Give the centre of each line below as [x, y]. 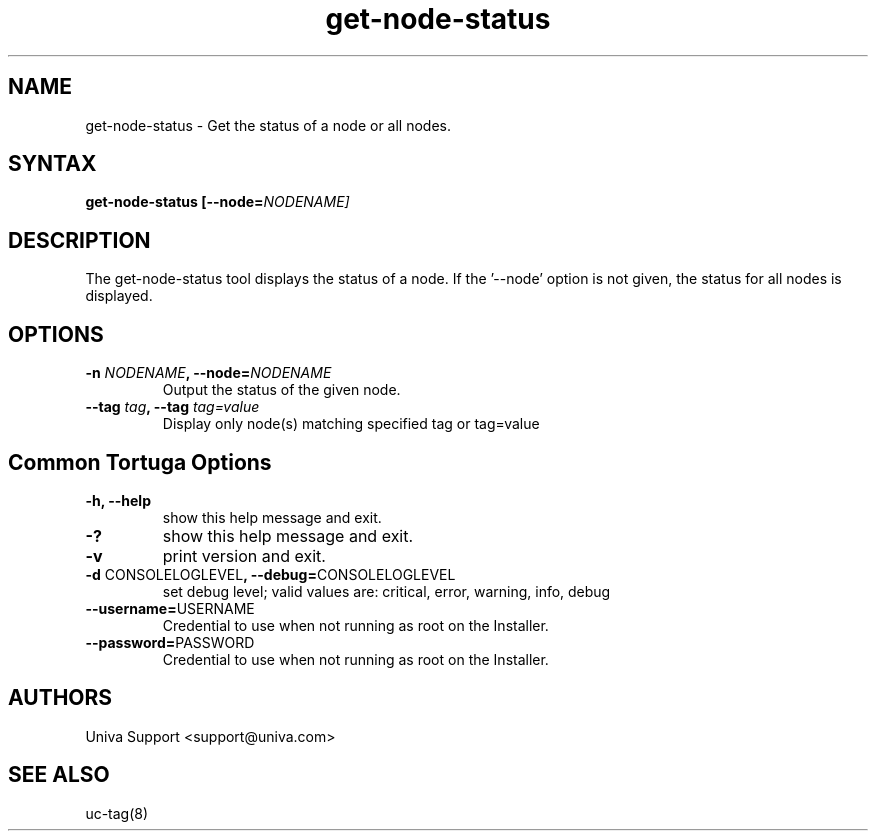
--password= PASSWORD [170, 642]
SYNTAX [52, 164]
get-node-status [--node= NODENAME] [217, 202]
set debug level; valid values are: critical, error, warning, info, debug [386, 591]
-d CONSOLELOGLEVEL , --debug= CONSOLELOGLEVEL [270, 574]
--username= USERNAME [170, 608]
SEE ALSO [59, 775]
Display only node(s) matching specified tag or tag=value [351, 424]
